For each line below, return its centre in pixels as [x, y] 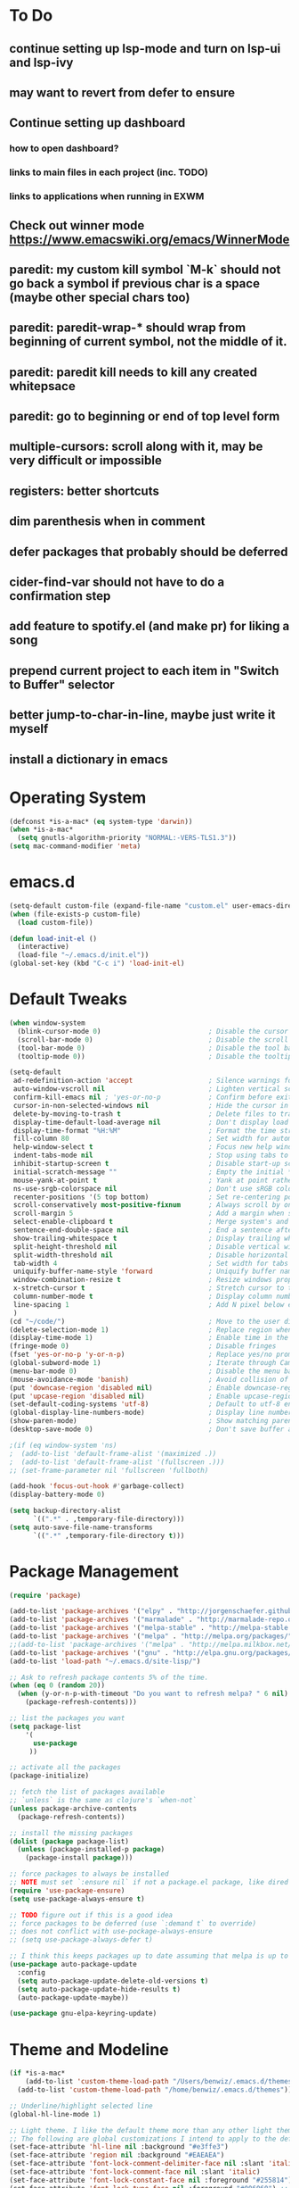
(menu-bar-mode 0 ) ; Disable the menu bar [153, 1371]
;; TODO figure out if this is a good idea [91, 1915]
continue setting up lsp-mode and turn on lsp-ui [145, 49]
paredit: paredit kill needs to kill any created [133, 372]
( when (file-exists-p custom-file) [75, 914]
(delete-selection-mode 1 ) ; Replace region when [151, 1330]
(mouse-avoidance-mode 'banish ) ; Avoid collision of [149, 1379]
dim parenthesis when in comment [107, 522]
